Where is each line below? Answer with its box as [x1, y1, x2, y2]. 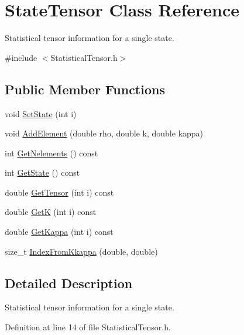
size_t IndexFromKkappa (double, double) [5, 245, 158, 257]
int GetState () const [5, 166, 80, 179]
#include [5, 51, 37, 63]
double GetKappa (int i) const [5, 225, 114, 238]
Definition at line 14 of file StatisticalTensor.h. [5, 321, 171, 333]
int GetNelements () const [5, 146, 98, 159]
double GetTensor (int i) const [5, 186, 114, 198]
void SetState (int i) [5, 107, 77, 119]
